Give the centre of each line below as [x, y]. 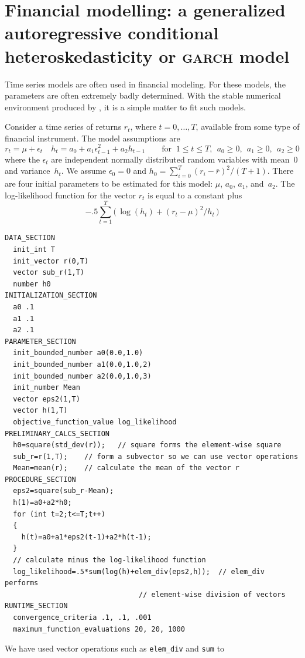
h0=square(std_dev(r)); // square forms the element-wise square [147, 445]
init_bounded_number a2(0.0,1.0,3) [82, 376]
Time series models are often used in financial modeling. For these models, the [145, 84]
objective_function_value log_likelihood [95, 422]
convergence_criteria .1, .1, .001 [82, 617]
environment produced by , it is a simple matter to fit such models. [125, 107]
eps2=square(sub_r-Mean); [64, 491]
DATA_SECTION [30, 238]
